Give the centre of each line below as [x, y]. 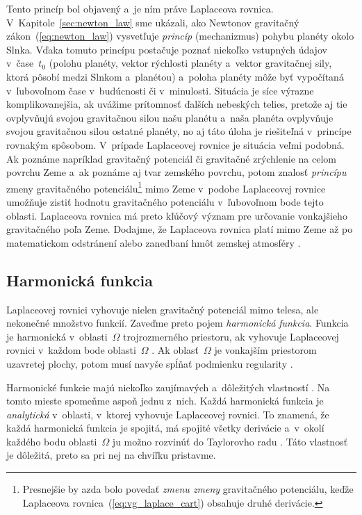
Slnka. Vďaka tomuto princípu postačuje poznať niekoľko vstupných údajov [167, 49]
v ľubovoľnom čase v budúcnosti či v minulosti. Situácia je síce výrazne [160, 90]
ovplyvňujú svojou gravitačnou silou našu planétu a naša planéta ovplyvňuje [170, 117]
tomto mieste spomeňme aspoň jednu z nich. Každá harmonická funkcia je [165, 401]
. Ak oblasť [175, 350]
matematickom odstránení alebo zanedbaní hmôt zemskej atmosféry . [154, 242]
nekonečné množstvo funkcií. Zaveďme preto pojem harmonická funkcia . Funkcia [178, 323]
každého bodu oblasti [52, 441]
